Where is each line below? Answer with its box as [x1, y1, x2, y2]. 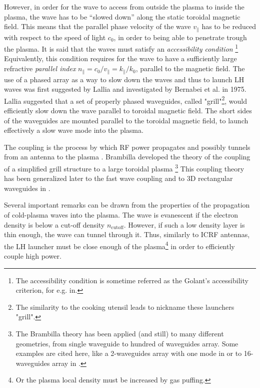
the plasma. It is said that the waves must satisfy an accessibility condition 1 [4, 42, 238, 54]
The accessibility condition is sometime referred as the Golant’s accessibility [15, 275, 248, 285]
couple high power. [4, 251, 61, 261]
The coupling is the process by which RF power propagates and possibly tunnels [4, 141, 250, 152]
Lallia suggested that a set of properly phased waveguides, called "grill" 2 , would [4, 94, 247, 106]
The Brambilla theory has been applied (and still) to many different [15, 328, 224, 338]
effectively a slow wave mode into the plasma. [4, 125, 143, 135]
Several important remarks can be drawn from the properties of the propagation [4, 200, 250, 210]
